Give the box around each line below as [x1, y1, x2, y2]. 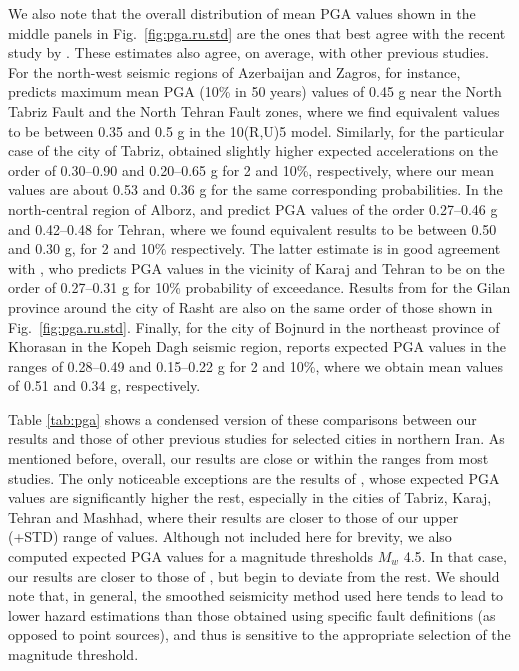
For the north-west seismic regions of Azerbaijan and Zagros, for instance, [8, 61, 461, 82]
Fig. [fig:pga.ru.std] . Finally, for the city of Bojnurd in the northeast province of [8, 316, 500, 337]
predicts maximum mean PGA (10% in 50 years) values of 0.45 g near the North [8, 81, 502, 102]
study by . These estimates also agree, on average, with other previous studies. [8, 42, 489, 63]
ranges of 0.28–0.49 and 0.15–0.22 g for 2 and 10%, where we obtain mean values [8, 355, 503, 376]
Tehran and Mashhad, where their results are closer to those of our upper [8, 506, 459, 527]
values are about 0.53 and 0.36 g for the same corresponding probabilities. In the [8, 179, 503, 200]
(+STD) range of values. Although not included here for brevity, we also [8, 526, 452, 547]
